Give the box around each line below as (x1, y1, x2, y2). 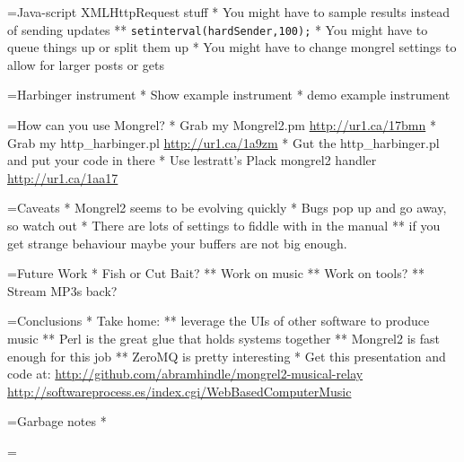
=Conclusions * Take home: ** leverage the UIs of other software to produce (7, 311, 430, 330)
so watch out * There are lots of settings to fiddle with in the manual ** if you (7, 216, 441, 234)
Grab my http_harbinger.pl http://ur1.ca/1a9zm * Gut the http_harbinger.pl (7, 133, 440, 152)
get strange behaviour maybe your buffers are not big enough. (7, 233, 347, 252)
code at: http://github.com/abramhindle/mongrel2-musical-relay (7, 364, 363, 383)
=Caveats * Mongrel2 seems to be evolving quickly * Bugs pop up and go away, (7, 198, 447, 217)
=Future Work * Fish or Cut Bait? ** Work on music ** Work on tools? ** (7, 264, 425, 283)
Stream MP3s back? (7, 281, 118, 300)
